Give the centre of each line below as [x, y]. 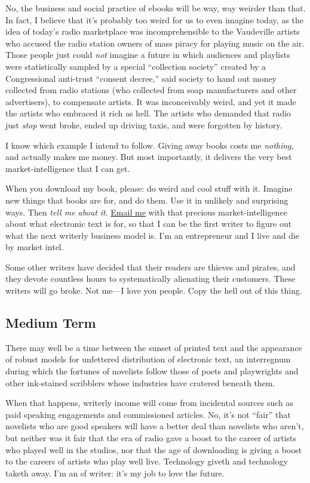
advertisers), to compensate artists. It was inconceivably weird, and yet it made [151, 101]
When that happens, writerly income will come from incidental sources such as [149, 403]
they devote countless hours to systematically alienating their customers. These [151, 279]
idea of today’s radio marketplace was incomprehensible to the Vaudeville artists [153, 31]
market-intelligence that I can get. [68, 168]
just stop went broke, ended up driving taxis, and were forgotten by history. [144, 124]
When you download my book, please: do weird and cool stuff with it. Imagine [149, 188]
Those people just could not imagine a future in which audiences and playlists [148, 55]
